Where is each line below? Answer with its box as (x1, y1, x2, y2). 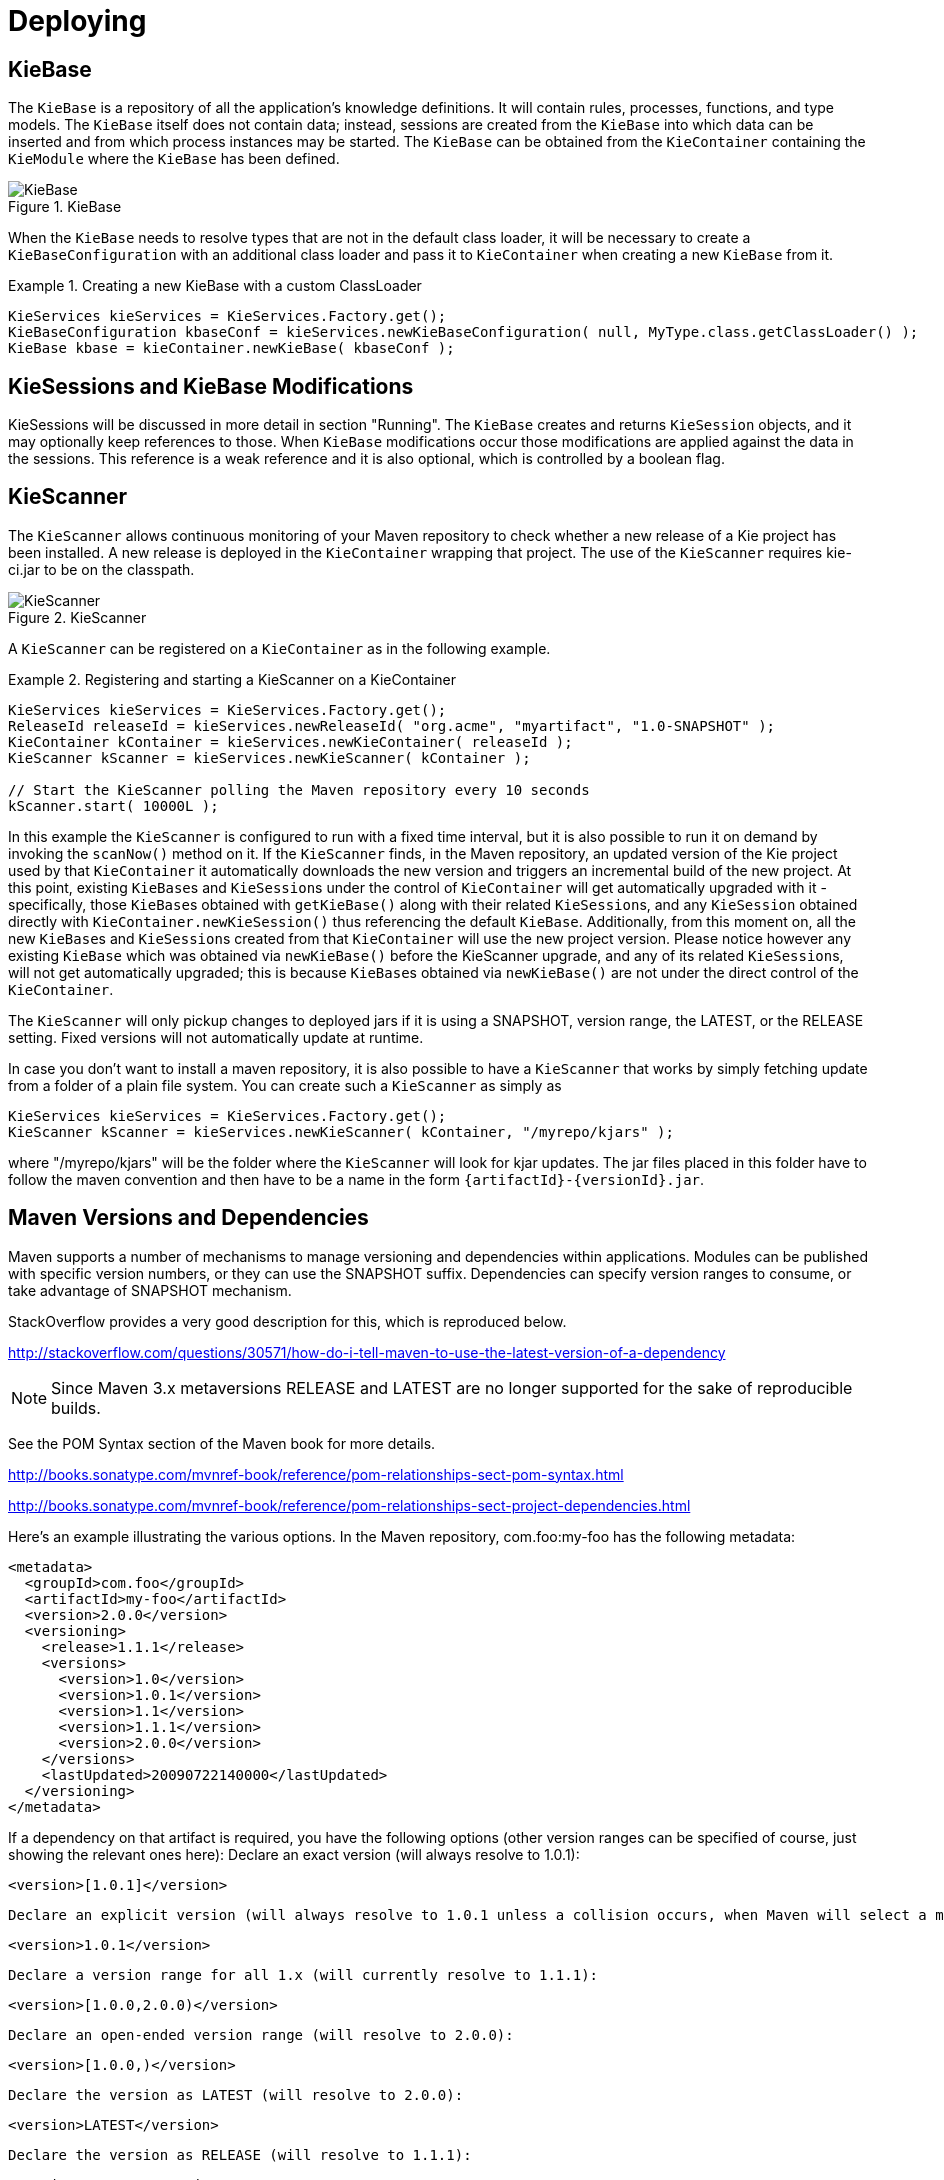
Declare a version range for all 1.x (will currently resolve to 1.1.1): (8, 1966, 599, 1983)
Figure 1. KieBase (8, 198, 122, 216)
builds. (51, 1397, 101, 1418)
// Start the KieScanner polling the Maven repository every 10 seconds (8, 781, 590, 798)
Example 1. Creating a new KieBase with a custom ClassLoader (8, 277, 422, 295)
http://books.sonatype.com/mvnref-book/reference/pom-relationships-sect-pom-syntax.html (8, 1465, 624, 1483)
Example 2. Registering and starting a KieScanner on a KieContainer (8, 670, 457, 688)
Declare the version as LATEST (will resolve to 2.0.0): (8, 2086, 464, 2103)
